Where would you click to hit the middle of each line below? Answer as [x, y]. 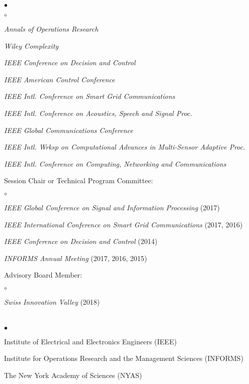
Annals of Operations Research [51, 29]
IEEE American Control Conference [60, 79]
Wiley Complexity [31, 45]
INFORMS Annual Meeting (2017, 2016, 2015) [76, 258]
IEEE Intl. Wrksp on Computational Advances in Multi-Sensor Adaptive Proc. [125, 147]
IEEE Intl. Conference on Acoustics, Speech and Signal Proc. [98, 113]
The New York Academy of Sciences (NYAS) [73, 375]
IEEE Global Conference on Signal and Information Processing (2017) [112, 207]
